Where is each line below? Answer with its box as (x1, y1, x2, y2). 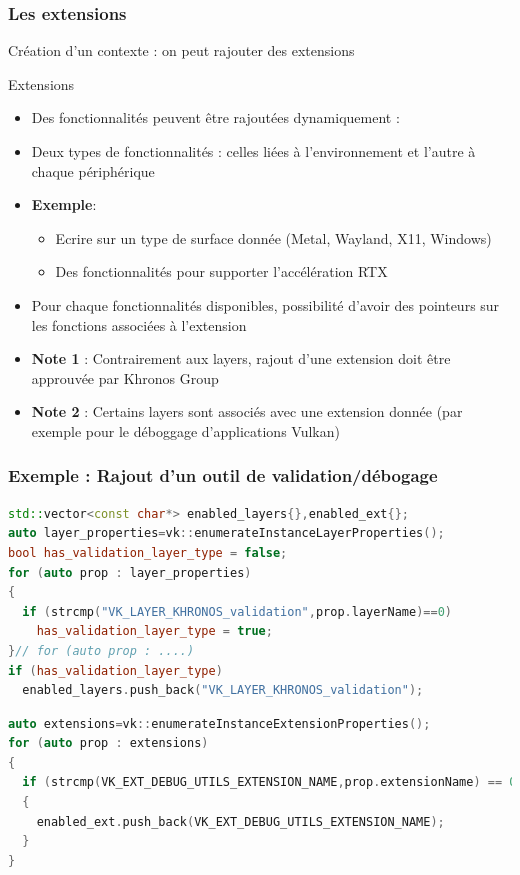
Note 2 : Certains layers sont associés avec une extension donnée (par (31, 401, 463, 422)
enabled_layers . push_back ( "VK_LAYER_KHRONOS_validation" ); (22, 683, 424, 698)
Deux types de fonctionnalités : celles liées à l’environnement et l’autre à (31, 141, 476, 161)
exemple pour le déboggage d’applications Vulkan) (31, 420, 340, 441)
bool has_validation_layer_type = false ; (8, 545, 288, 560)
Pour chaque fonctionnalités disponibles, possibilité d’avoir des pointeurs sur (31, 294, 500, 315)
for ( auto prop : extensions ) (8, 736, 209, 751)
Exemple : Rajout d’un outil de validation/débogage (8, 463, 438, 488)
